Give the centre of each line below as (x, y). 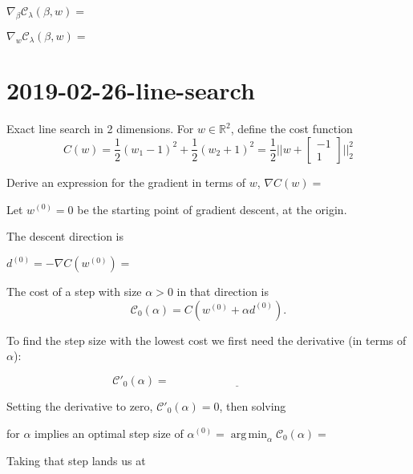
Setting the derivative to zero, (80, 405)
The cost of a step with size (74, 292)
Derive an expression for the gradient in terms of (126, 182)
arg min (249, 434)
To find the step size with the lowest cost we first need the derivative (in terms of (206, 340)
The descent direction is (65, 236)
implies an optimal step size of (109, 433)
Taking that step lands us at (76, 461)
